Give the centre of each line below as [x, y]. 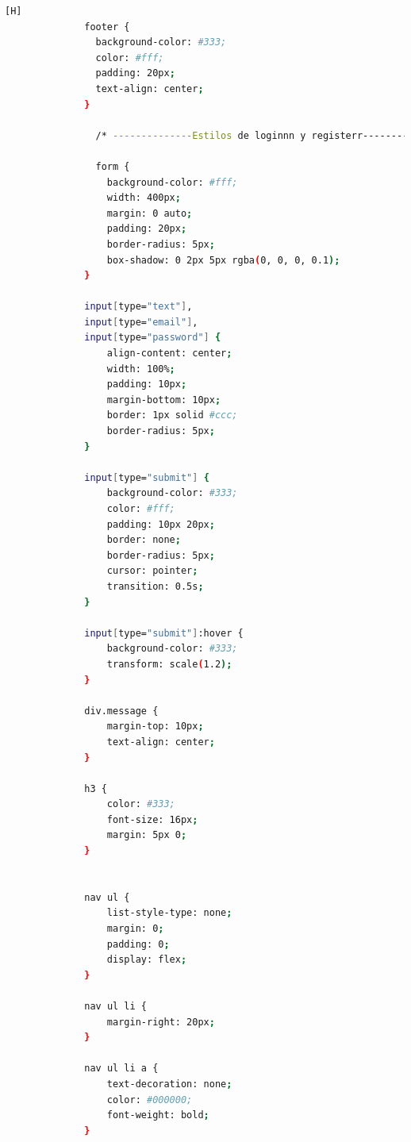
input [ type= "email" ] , [141, 322]
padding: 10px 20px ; [161, 524]
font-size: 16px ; [152, 819]
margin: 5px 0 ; [147, 835]
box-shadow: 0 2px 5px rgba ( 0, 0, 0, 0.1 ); [223, 260]
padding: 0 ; [138, 944]
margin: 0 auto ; [150, 213]
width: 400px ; [144, 198]
